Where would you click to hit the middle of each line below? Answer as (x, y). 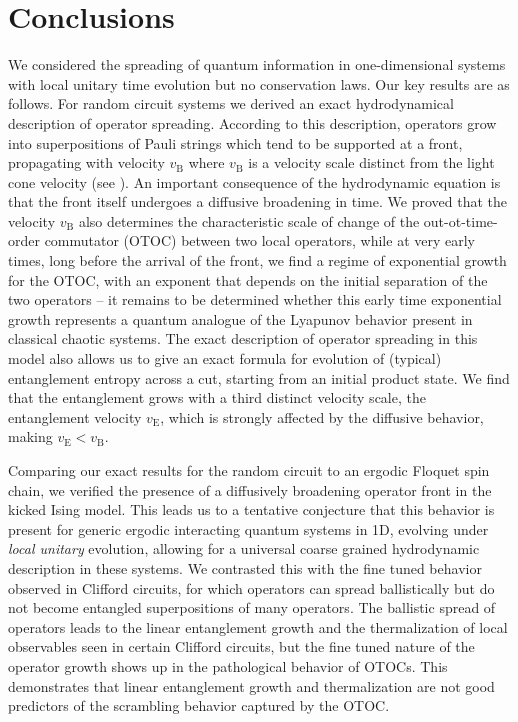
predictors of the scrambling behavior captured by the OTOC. (199, 705)
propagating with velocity (86, 162)
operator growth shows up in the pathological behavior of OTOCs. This (228, 665)
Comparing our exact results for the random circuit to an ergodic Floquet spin (249, 470)
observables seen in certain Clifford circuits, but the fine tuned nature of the (241, 646)
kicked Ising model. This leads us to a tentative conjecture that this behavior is (251, 509)
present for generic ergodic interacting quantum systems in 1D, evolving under (248, 528)
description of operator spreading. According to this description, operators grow (252, 122)
